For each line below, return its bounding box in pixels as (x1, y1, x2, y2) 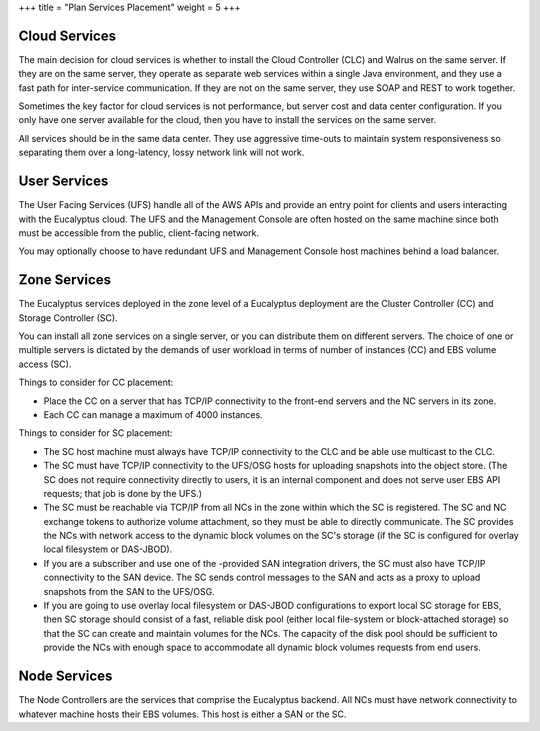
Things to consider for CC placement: (18, 376, 174, 389)
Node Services (18, 668, 113, 685)
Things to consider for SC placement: (18, 427, 173, 439)
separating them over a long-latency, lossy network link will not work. (18, 146, 305, 159)
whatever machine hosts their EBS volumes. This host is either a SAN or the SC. (18, 708, 347, 720)
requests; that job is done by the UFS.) (43, 487, 203, 499)
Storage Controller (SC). (18, 311, 119, 324)
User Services (18, 173, 109, 190)
